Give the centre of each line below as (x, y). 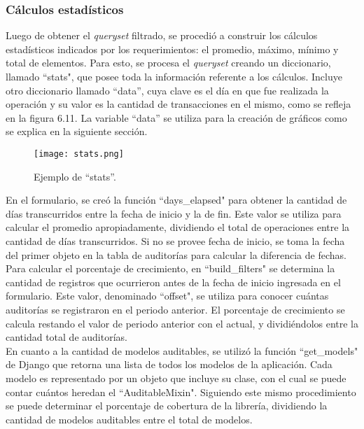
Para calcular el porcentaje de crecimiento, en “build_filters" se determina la (170, 268)
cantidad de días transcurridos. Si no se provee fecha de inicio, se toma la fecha (175, 241)
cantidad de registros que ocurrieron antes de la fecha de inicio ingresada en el (173, 282)
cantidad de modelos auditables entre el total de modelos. (129, 419)
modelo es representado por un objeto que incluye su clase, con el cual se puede (176, 378)
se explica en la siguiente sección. (77, 131)
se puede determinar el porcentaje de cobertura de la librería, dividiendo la (167, 406)
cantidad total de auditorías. (66, 337)
